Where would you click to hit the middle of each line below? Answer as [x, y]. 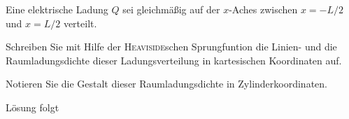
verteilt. [80, 23]
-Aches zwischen [263, 9]
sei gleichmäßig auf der [171, 9]
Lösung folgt [33, 107]
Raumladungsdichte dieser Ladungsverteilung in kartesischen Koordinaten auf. [174, 60]
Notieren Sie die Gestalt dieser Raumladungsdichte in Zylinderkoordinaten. [166, 84]
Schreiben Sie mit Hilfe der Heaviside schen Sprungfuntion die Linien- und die [171, 47]
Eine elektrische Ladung [57, 9]
